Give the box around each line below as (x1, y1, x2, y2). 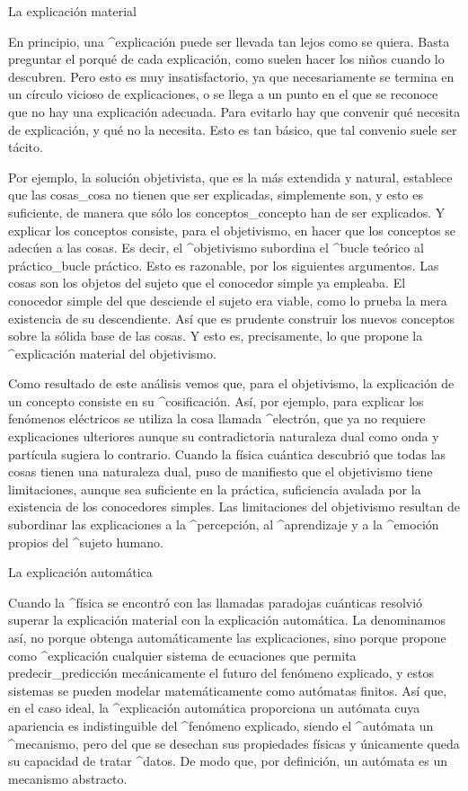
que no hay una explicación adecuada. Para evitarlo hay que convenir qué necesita (8, 102, 461, 120)
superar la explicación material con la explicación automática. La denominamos (8, 610, 446, 629)
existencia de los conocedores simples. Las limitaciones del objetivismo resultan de (8, 497, 460, 516)
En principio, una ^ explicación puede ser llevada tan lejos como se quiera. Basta (8, 31, 450, 50)
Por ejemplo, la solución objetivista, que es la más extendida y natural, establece (8, 167, 453, 186)
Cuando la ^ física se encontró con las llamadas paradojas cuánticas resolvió (8, 592, 423, 611)
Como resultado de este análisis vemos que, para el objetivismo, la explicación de (8, 374, 455, 393)
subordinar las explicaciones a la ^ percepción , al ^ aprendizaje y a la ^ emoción (8, 515, 439, 534)
